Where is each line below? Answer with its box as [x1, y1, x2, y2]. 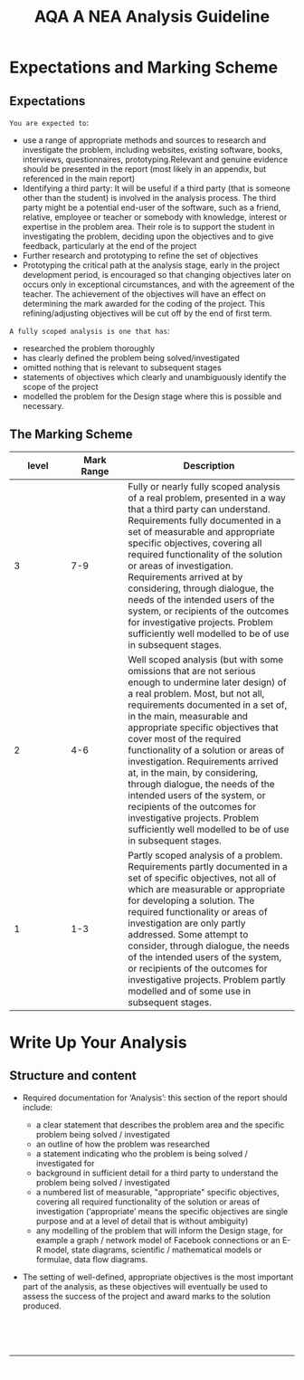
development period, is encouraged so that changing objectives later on [22, 270, 291, 280]
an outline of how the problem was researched [35, 1138, 211, 1149]
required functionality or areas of [128, 905, 269, 918]
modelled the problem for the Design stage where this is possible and [22, 391, 282, 402]
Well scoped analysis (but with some [128, 653, 284, 666]
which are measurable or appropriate [128, 882, 286, 895]
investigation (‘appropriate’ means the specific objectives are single [35, 1205, 289, 1216]
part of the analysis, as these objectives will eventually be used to [22, 1280, 269, 1291]
